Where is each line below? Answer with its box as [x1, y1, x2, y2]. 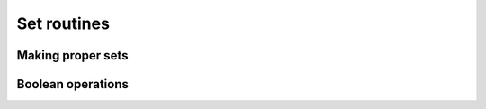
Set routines [16, 14, 110, 33]
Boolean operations [16, 77, 130, 92]
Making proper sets [16, 48, 129, 63]
